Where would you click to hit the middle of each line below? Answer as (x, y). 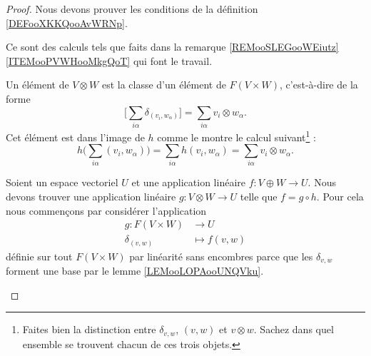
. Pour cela (340, 197)
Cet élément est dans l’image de (75, 137)
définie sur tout (39, 256)
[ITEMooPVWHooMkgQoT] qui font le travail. (109, 60)
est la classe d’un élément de (164, 85)
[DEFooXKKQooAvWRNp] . (67, 22)
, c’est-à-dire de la (319, 85)
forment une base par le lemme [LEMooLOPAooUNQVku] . (135, 271)
